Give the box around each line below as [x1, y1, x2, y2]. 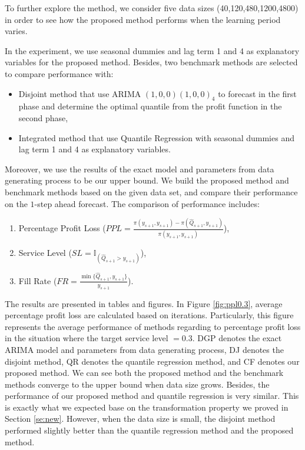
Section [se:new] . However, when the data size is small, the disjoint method [5, 412, 276, 425]
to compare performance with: [5, 67, 114, 79]
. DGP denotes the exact [192, 332, 282, 344]
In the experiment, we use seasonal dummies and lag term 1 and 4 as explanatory [5, 44, 300, 56]
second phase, [18, 111, 68, 124]
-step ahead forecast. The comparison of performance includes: [34, 197, 260, 209]
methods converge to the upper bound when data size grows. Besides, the [5, 378, 270, 390]
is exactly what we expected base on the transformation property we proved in [5, 401, 289, 413]
